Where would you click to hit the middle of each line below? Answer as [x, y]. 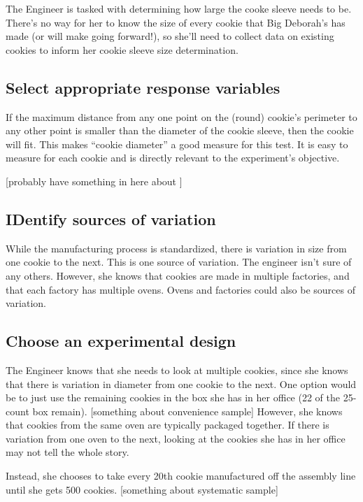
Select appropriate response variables [143, 87]
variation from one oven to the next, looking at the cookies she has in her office [176, 438]
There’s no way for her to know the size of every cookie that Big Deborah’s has [176, 22]
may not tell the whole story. [67, 452]
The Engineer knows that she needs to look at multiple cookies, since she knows [177, 370]
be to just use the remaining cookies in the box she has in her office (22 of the [173, 397]
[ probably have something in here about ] [94, 181]
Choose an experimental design [121, 341]
